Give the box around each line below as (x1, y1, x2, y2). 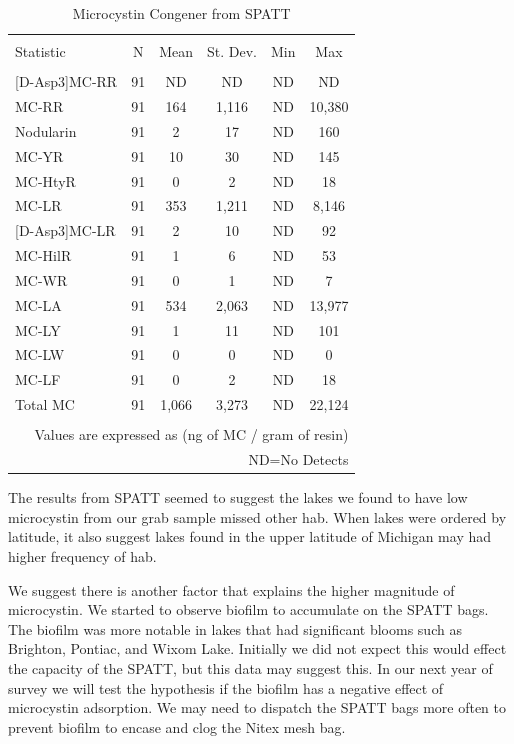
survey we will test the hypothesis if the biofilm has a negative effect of (8, 677, 444, 698)
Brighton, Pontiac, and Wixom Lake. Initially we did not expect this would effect (8, 638, 507, 659)
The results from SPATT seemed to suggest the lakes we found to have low (8, 487, 468, 508)
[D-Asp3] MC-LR (15, 220, 116, 241)
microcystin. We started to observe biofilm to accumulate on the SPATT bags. (8, 599, 489, 620)
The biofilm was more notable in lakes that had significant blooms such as (8, 618, 462, 639)
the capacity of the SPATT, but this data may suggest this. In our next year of (8, 657, 493, 678)
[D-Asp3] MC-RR (15, 71, 118, 92)
